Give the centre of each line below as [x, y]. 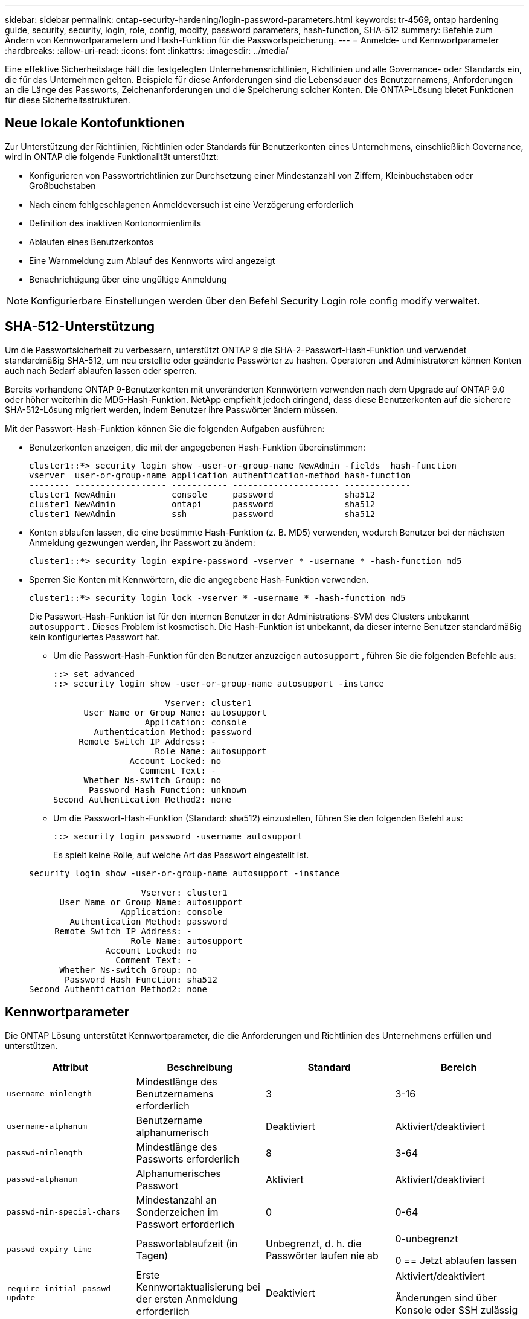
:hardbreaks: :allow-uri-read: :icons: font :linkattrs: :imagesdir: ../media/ [147, 50]
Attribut [70, 1067]
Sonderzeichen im [177, 1212]
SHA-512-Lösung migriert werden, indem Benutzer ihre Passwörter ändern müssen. [171, 409]
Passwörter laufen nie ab [322, 1255]
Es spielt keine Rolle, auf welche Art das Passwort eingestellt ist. [181, 855]
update [21, 1297]
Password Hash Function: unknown [168, 790]
